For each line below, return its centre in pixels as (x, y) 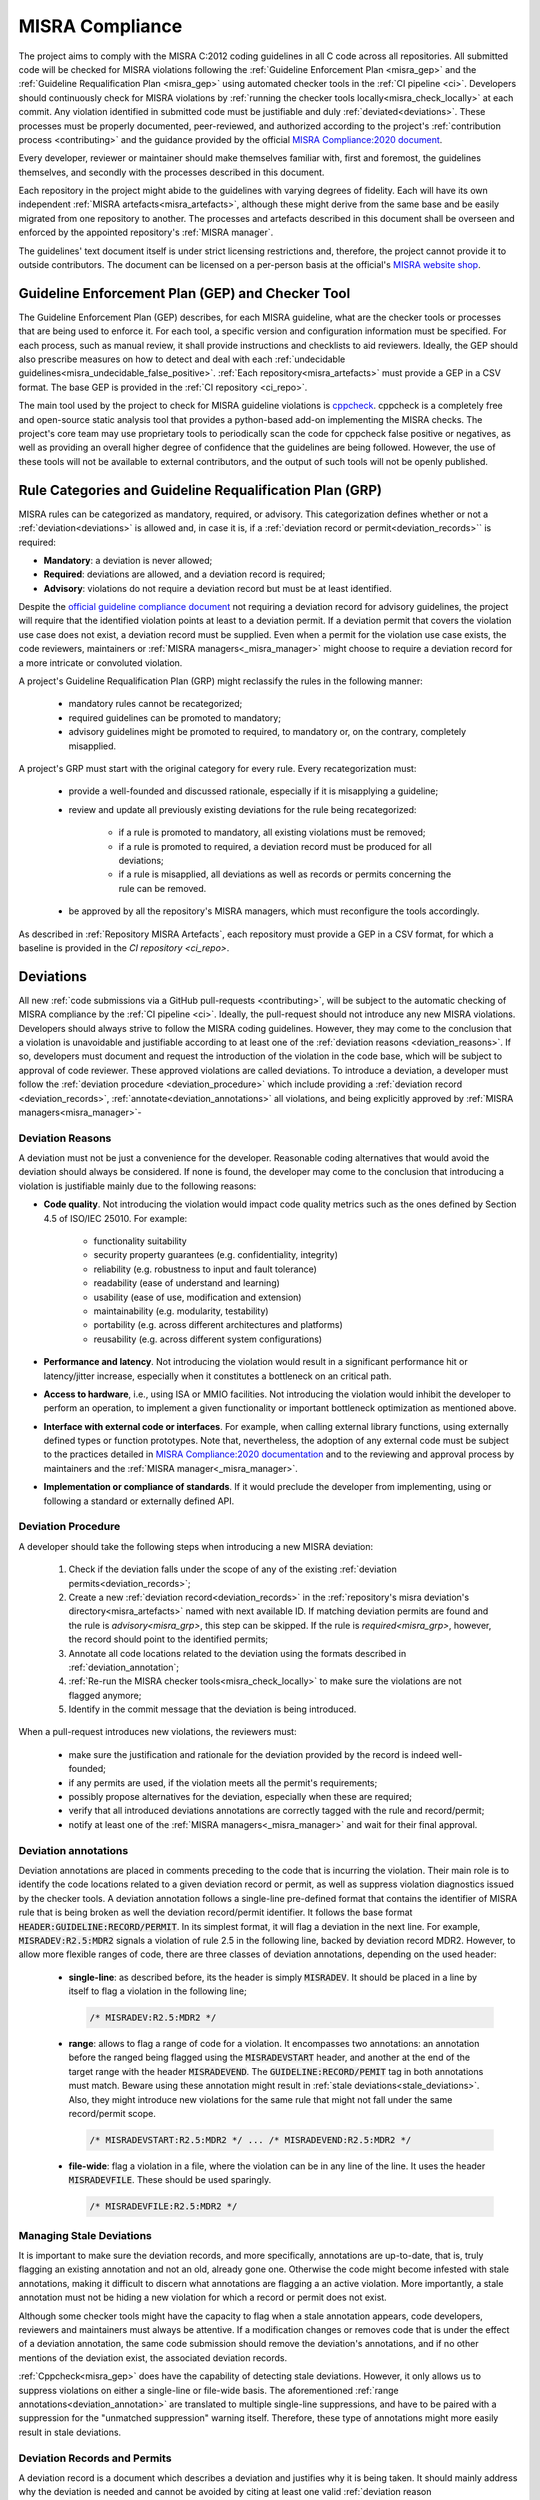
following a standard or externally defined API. (139, 1501)
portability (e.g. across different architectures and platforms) (218, 1325)
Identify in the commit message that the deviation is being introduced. (212, 1709)
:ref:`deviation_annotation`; (124, 1667)
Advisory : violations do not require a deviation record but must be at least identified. (217, 588)
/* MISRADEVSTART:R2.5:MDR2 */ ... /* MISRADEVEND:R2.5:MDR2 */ (250, 2140)
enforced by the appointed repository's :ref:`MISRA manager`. (146, 232)
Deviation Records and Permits (95, 2458)
